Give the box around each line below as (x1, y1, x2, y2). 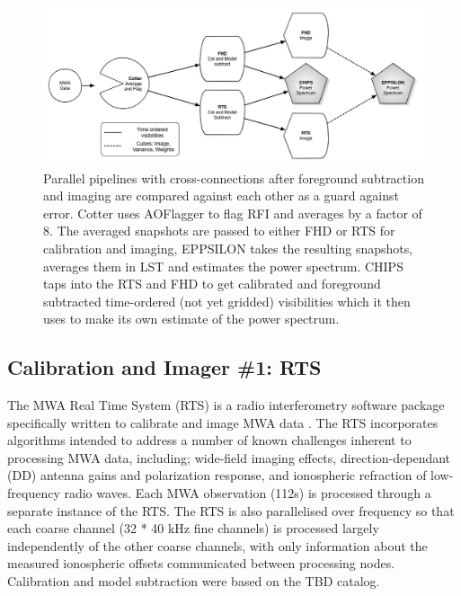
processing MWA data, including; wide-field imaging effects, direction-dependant (7, 448, 451, 467)
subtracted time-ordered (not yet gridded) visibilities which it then (43, 291, 411, 310)
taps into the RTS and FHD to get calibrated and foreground (43, 274, 381, 293)
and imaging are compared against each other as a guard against (43, 186, 399, 205)
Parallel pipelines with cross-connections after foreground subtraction (43, 168, 424, 187)
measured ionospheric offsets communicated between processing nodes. (7, 554, 395, 573)
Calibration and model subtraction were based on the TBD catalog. (7, 572, 380, 591)
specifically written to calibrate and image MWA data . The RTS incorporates (7, 413, 439, 431)
